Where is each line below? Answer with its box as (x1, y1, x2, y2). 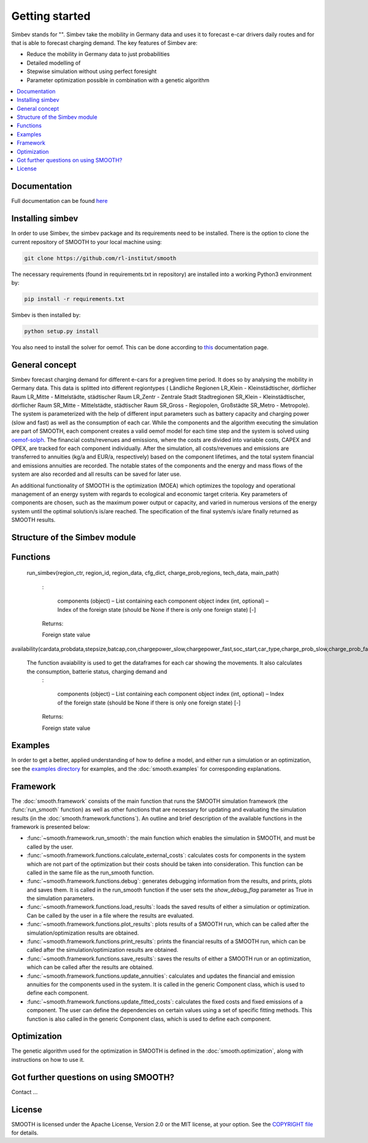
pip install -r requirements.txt (24, 295, 125, 303)
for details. (11, 1129, 39, 1137)
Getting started (11, 9, 91, 23)
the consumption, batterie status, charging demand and (26, 668, 167, 675)
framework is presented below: (11, 823, 90, 830)
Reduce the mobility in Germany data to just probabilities (26, 50, 170, 58)
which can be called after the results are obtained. (26, 963, 154, 971)
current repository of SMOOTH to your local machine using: (11, 238, 162, 245)
